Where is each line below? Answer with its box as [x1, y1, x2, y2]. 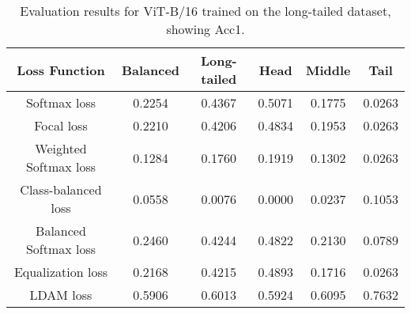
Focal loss [34, 116, 88, 134]
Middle [305, 60, 351, 79]
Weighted [35, 139, 87, 157]
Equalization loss [13, 263, 108, 281]
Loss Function [17, 60, 105, 79]
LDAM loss [29, 286, 92, 304]
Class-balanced [20, 180, 102, 199]
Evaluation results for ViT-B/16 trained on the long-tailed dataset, [20, 2, 391, 20]
